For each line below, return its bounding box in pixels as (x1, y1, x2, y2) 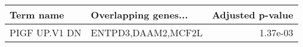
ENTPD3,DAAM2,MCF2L (90, 26, 203, 39)
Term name (10, 8, 64, 21)
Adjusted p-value (212, 8, 293, 21)
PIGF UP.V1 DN (10, 26, 82, 39)
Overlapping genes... (90, 8, 188, 21)
